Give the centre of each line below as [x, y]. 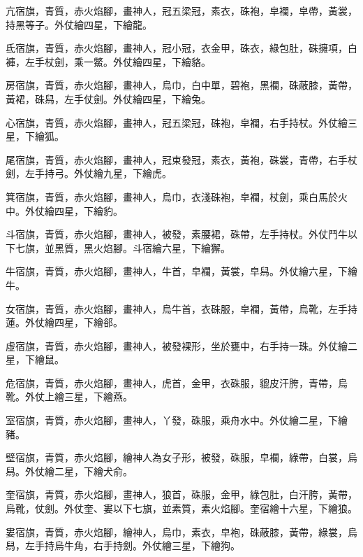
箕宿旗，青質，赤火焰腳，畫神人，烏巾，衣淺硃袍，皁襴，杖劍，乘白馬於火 [177, 196]
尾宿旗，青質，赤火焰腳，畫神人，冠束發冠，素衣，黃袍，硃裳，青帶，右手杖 [181, 159]
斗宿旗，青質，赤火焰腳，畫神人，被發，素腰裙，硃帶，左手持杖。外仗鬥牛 [177, 234]
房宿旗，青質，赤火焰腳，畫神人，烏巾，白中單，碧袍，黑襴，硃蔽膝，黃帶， [181, 85]
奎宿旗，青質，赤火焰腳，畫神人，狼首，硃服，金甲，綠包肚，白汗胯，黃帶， [181, 494]
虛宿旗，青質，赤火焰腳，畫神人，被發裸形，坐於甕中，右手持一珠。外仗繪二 [181, 345]
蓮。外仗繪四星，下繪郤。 [64, 322]
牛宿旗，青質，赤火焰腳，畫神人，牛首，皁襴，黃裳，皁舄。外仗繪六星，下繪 [181, 271]
